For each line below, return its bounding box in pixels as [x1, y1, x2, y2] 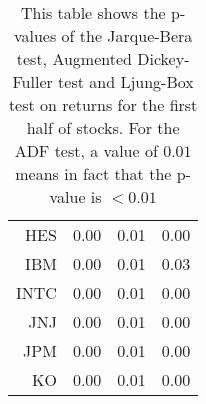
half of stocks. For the [26, 116, 180, 139]
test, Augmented [16, 47, 132, 70]
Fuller [12, 70, 53, 93]
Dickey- [137, 47, 190, 70]
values [13, 24, 57, 47]
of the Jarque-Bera [61, 24, 193, 47]
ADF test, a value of [14, 139, 158, 162]
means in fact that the [15, 162, 172, 185]
